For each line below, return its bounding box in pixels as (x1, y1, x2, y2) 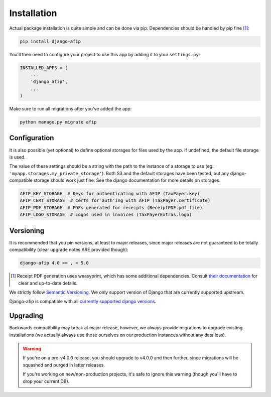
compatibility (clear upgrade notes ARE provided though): (9, 246, 128, 253)
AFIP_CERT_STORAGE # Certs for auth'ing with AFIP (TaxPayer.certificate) (20, 198, 211, 203)
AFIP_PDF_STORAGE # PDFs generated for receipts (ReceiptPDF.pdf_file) (20, 205, 203, 210)
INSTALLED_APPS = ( (20, 65, 68, 70)
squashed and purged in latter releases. (23, 362, 105, 368)
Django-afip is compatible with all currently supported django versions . (9, 299, 157, 305)
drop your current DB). (23, 378, 70, 384)
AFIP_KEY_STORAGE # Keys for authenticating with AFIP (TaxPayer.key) (20, 191, 200, 197)
